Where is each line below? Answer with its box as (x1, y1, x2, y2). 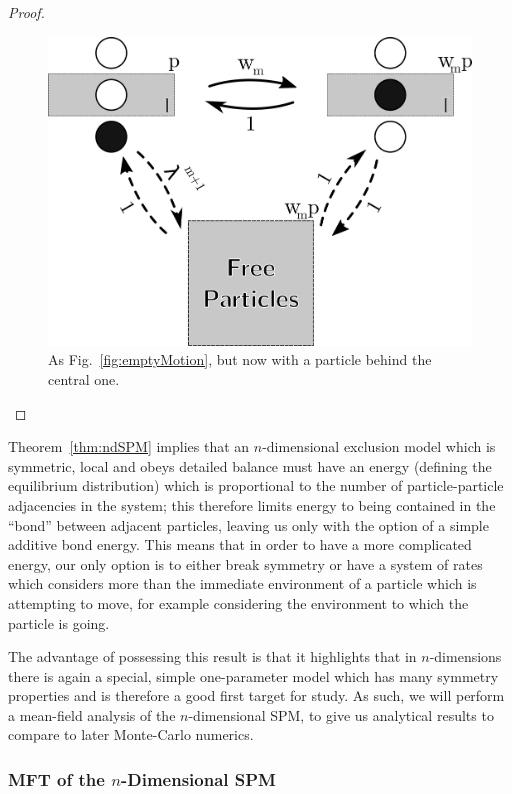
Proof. (8, 2, 45, 22)
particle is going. (8, 612, 110, 633)
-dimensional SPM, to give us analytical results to (188, 704, 494, 725)
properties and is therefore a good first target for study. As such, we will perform (8, 685, 505, 706)
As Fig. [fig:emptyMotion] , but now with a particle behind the (48, 349, 432, 370)
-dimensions (429, 646, 502, 667)
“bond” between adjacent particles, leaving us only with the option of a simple (8, 514, 489, 535)
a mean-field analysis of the (8, 704, 176, 725)
